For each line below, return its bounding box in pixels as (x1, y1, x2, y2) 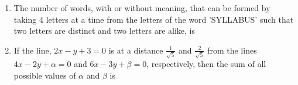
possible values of (13, 69, 76, 82)
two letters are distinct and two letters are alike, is (13, 24, 195, 37)
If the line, (13, 44, 52, 56)
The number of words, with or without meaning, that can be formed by (13, 2, 270, 13)
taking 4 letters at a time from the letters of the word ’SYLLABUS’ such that (13, 13, 294, 25)
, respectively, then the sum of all (146, 58, 266, 70)
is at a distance (108, 44, 163, 56)
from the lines (207, 44, 257, 56)
